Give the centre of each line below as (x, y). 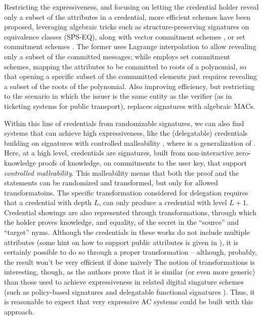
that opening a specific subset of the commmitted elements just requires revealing (130, 76)
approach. (19, 311)
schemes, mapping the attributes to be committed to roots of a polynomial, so (125, 66)
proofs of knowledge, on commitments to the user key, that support (142, 162)
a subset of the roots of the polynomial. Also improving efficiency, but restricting (129, 86)
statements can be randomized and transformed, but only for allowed (111, 183)
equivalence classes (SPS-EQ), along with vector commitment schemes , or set (125, 36)
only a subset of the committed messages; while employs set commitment (117, 56)
